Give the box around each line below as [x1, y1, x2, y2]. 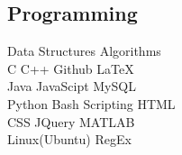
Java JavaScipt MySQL [7, 77, 136, 96]
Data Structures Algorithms [7, 41, 161, 60]
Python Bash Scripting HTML [7, 94, 176, 113]
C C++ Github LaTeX [7, 59, 134, 77]
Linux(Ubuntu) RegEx [7, 130, 132, 149]
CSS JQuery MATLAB [7, 112, 135, 131]
